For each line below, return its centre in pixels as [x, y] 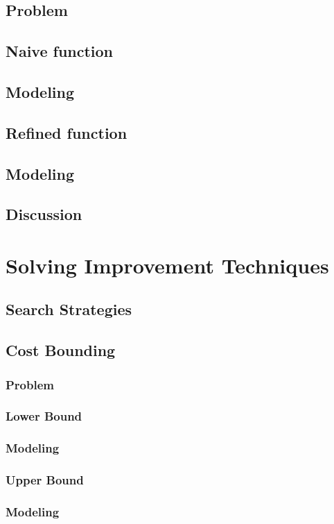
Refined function [67, 132]
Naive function [60, 51]
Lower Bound [44, 416]
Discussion [44, 214]
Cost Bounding [61, 350]
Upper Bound [45, 480]
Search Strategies [69, 309]
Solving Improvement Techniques [167, 265]
